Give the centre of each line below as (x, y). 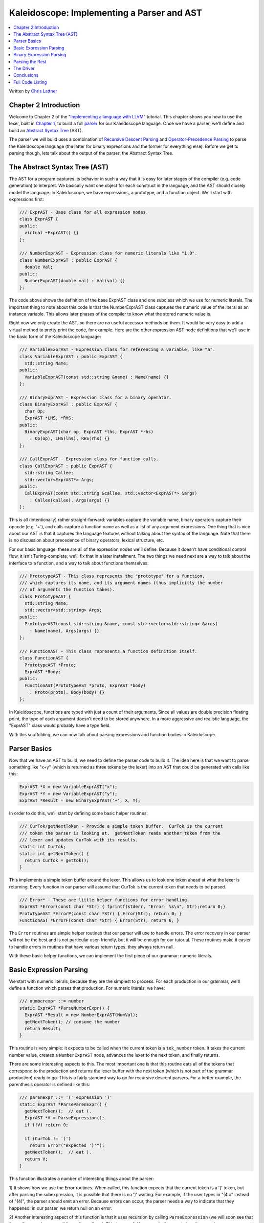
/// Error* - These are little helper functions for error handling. (104, 900)
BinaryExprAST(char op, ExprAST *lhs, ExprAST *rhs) (89, 431)
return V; (36, 1159)
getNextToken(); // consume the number (72, 1022)
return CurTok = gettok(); (57, 861)
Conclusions (26, 75)
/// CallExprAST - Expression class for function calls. (89, 459)
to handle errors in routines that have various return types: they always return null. (92, 947)
